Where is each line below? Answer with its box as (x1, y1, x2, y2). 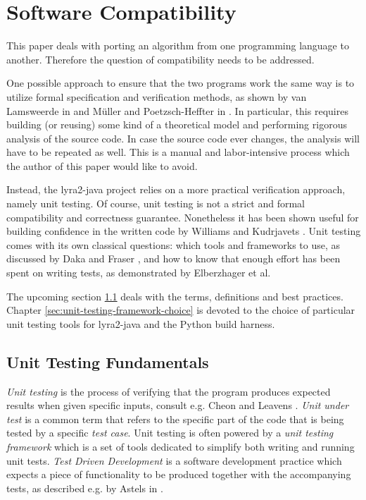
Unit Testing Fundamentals (6, 350, 209, 372)
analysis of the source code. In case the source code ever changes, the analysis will (6, 130, 360, 145)
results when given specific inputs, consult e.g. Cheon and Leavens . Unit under (6, 398, 349, 413)
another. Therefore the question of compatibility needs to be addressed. (6, 51, 315, 66)
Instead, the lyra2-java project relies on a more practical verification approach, (6, 182, 346, 197)
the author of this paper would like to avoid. (6, 158, 198, 173)
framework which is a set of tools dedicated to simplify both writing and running (6, 439, 355, 453)
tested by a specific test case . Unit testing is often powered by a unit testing (6, 425, 334, 440)
